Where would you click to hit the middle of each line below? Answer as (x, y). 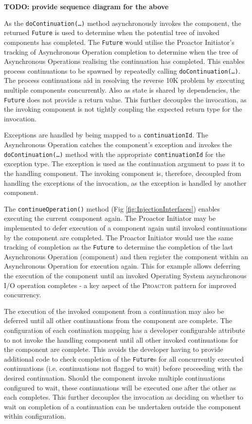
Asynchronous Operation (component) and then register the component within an (126, 256)
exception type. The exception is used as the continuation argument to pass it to (124, 164)
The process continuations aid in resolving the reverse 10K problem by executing (124, 80)
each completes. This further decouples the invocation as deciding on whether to (124, 397)
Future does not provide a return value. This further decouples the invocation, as (125, 99)
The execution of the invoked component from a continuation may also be (114, 311)
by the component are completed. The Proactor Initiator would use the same (119, 237)
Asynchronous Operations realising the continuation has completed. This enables (124, 61)
